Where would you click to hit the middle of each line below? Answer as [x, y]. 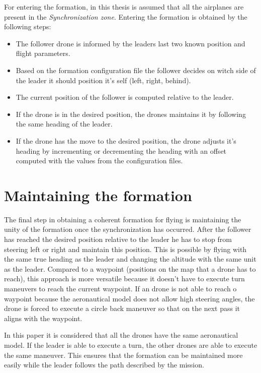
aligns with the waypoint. [43, 318]
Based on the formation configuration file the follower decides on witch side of [136, 70]
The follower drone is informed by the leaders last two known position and [130, 43]
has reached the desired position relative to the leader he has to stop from [118, 239]
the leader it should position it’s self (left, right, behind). [103, 80]
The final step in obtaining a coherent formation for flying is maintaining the [123, 219]
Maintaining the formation [98, 195]
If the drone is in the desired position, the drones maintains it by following [131, 114]
